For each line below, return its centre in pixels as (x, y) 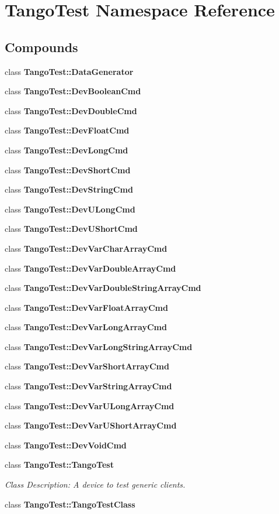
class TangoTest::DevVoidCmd (66, 445)
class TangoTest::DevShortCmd (68, 169)
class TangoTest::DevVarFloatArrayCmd (86, 307)
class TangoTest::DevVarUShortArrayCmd (91, 425)
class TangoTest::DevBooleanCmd (73, 91)
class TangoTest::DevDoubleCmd (71, 110)
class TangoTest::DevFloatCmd (67, 130)
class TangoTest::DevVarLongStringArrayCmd (99, 346)
